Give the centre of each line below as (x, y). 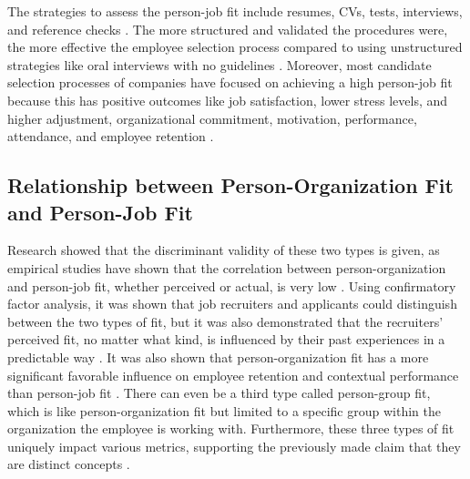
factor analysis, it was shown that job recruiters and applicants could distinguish (232, 304)
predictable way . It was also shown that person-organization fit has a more (218, 357)
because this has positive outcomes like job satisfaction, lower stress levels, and (228, 100)
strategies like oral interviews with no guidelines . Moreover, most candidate (220, 64)
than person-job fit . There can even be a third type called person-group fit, (219, 393)
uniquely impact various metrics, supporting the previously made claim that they (234, 446)
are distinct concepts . (69, 464)
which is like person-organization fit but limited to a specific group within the (224, 410)
